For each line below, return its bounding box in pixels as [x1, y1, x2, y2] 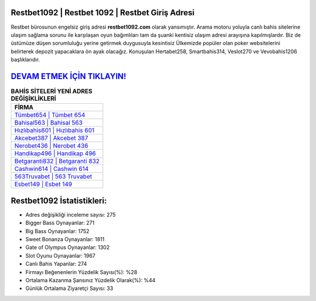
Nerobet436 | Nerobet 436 [14, 142, 88, 150]
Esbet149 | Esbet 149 [14, 180, 73, 189]
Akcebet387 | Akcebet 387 [14, 134, 88, 142]
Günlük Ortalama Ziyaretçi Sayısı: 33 [25, 285, 114, 292]
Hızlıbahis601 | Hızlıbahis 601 [14, 126, 95, 135]
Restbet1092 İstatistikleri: [11, 196, 107, 206]
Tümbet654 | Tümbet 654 [14, 111, 85, 119]
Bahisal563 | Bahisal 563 [14, 119, 83, 127]
